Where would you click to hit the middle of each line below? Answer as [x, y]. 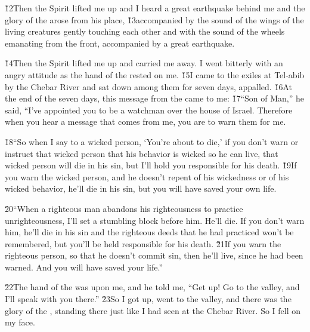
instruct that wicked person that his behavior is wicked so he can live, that [142, 153]
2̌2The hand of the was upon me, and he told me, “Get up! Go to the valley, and [152, 287]
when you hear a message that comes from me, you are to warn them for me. [145, 122]
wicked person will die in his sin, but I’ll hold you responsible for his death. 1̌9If [151, 165]
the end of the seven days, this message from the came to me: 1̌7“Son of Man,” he [155, 98]
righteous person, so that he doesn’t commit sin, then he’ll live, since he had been [154, 255]
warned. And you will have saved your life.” [84, 267]
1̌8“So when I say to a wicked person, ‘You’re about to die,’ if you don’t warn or [152, 141]
